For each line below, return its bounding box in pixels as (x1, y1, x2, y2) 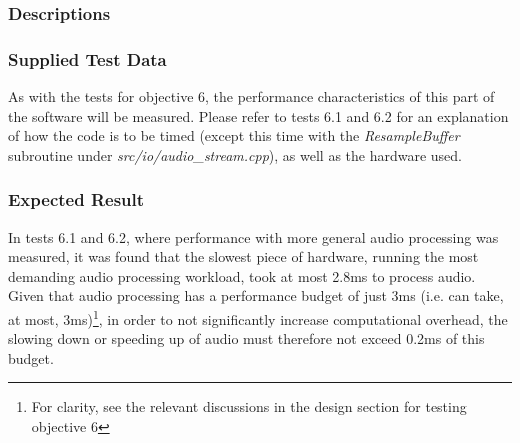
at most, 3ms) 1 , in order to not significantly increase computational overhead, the (8, 306, 508, 329)
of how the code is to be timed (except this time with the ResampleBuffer (8, 125, 460, 146)
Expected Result (8, 187, 145, 212)
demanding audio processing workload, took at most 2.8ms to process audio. (8, 265, 476, 286)
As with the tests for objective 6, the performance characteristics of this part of (8, 86, 495, 107)
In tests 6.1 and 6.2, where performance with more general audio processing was (8, 226, 499, 247)
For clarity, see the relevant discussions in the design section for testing (31, 396, 467, 417)
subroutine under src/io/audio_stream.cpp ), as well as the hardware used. (8, 144, 462, 165)
